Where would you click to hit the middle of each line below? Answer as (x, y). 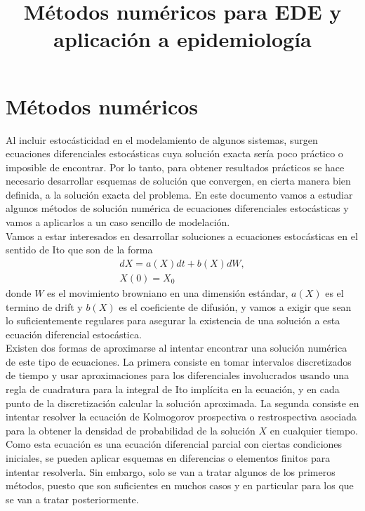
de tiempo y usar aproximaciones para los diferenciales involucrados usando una (178, 375)
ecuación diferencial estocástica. (74, 334)
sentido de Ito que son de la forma (79, 250)
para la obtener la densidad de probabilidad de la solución (131, 430)
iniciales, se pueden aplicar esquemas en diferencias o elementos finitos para (168, 458)
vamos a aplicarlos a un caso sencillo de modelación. (118, 222)
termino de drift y (44, 306)
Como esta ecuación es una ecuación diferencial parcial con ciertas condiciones (174, 444)
